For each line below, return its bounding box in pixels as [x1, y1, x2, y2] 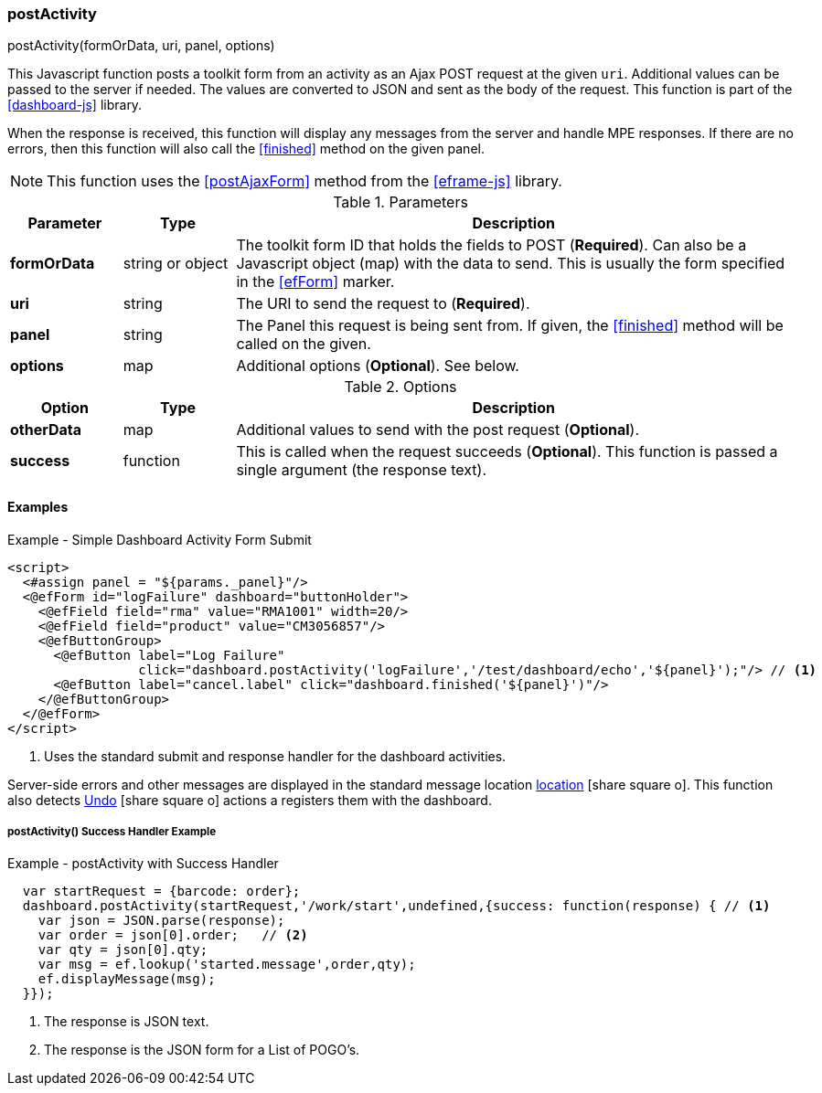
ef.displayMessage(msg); [37, 971, 216, 987]
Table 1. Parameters [333, 193, 468, 212]
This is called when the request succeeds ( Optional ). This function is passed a [236, 442, 778, 462]
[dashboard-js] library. [7, 97, 143, 113]
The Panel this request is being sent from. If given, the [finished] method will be [236, 316, 784, 335]
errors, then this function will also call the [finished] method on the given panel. [7, 141, 485, 157]
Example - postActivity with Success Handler [7, 855, 279, 872]
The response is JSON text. [44, 1013, 209, 1030]
